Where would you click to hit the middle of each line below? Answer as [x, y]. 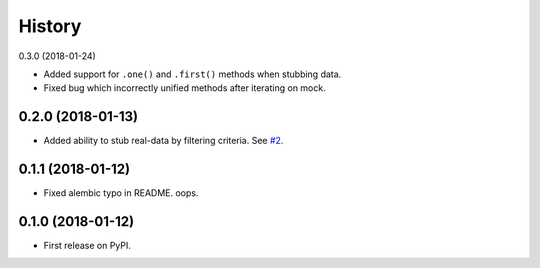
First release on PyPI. [87, 246]
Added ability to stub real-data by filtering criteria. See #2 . [163, 141]
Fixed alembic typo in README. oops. [121, 193]
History [50, 26]
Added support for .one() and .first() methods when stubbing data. [192, 74]
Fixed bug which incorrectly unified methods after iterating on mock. [184, 88]
